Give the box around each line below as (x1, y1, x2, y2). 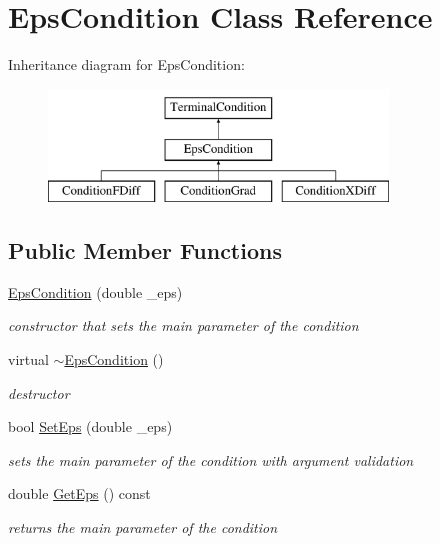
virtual (8, 349, 49, 370)
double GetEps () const (8, 483, 151, 504)
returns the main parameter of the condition (8, 517, 278, 538)
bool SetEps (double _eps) (8, 416, 173, 437)
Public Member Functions (8, 235, 282, 266)
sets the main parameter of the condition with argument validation (8, 449, 414, 470)
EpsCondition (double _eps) (8, 281, 183, 302)
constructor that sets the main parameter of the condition (8, 315, 359, 336)
